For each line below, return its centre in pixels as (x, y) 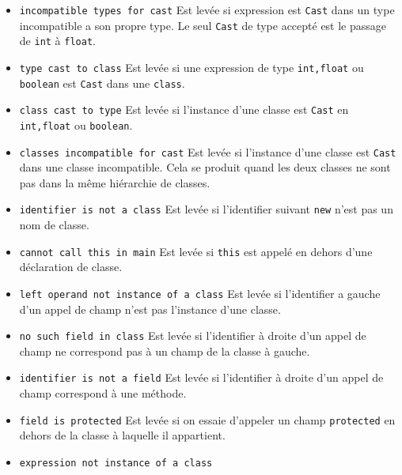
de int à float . (57, 41)
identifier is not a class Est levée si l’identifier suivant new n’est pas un (206, 209)
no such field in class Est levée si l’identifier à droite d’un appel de (193, 336)
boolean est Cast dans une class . (102, 83)
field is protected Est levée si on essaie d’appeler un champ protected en (207, 419)
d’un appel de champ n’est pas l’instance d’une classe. (150, 309)
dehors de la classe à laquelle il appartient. (122, 435)
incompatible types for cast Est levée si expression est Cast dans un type (207, 9)
